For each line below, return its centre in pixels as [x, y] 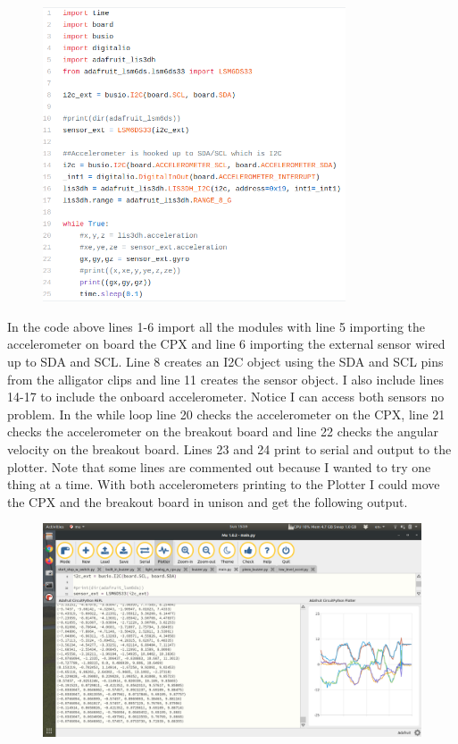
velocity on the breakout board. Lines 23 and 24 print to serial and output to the [229, 448]
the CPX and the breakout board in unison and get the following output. [208, 501]
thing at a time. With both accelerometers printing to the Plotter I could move [224, 484]
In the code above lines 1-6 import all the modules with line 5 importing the [217, 326]
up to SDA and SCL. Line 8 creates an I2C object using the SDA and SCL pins [225, 361]
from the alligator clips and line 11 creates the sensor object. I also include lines [226, 379]
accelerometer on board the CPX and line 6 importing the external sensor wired [226, 344]
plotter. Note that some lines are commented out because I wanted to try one [219, 466]
